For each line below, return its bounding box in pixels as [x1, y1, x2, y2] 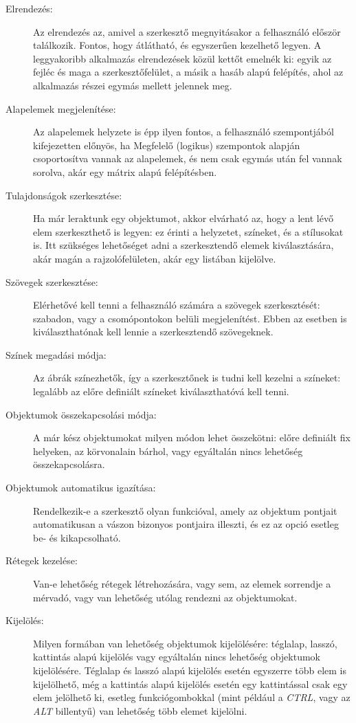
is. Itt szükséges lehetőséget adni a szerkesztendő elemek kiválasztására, [33, 238, 334, 252]
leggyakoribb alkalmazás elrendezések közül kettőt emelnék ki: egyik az [33, 51, 332, 65]
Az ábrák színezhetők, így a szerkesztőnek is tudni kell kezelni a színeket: [33, 370, 341, 385]
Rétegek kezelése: [5, 553, 78, 568]
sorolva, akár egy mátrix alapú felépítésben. [33, 164, 217, 179]
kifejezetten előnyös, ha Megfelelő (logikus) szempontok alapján [33, 137, 300, 152]
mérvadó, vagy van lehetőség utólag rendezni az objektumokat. [33, 590, 298, 604]
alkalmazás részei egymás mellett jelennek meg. [33, 78, 232, 92]
